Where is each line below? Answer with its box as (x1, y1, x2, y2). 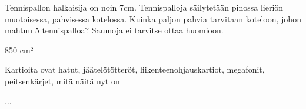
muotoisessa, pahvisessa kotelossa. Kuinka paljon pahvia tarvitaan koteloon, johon (5, 12, 301, 25)
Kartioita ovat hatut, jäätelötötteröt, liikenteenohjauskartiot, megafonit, (5, 63, 265, 76)
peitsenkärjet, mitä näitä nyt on (5, 74, 120, 87)
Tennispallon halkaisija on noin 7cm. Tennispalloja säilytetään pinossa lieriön (5, 1, 284, 13)
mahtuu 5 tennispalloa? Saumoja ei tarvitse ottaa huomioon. (5, 24, 224, 36)
